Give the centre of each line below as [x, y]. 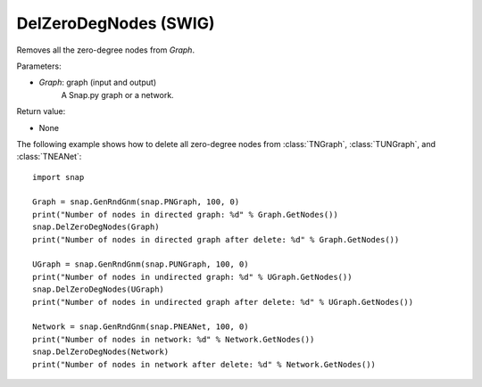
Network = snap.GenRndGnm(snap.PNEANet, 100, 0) [141, 327]
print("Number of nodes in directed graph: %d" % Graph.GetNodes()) [185, 214]
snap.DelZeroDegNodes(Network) [101, 352]
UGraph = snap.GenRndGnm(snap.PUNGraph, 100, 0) [141, 264]
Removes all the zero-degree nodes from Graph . [106, 50]
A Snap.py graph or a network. [117, 95]
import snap [58, 177]
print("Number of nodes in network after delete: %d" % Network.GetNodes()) [204, 364]
